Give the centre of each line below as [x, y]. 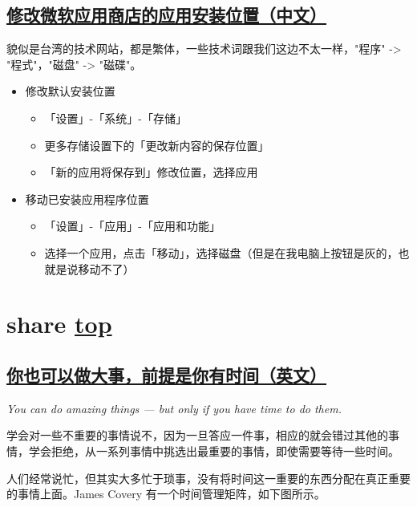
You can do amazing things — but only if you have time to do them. [174, 408]
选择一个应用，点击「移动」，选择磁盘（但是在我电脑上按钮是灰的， [221, 252]
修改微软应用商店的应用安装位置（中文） [166, 15]
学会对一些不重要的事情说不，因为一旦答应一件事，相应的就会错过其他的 [197, 435]
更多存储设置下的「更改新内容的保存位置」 [157, 145]
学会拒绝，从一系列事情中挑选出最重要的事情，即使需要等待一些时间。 [214, 450]
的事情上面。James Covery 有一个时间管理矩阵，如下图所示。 [166, 494]
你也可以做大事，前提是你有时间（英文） [166, 374]
